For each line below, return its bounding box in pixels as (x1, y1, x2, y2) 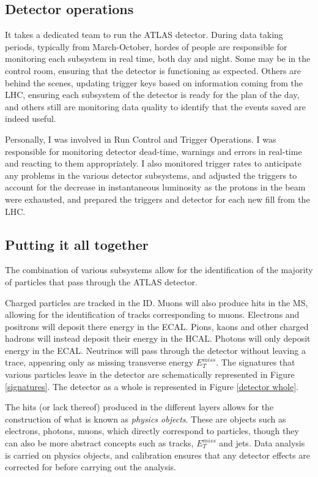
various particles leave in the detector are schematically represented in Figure (5, 368, 295, 381)
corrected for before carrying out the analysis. (5, 460, 177, 473)
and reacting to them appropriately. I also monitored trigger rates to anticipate (5, 157, 302, 170)
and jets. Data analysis (219, 437, 305, 449)
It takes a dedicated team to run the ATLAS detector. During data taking (5, 28, 283, 41)
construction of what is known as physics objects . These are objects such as (5, 412, 286, 425)
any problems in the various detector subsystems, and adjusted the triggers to (5, 168, 297, 181)
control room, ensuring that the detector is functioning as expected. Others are (5, 64, 301, 77)
